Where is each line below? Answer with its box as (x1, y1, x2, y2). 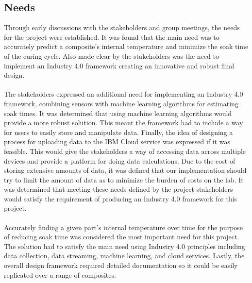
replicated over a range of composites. (4, 269, 116, 280)
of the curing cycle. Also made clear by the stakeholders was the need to (4, 50, 219, 61)
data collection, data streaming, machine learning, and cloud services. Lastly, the (4, 250, 245, 261)
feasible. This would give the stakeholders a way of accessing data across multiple (4, 146, 246, 156)
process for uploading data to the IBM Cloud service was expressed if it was (4, 136, 230, 147)
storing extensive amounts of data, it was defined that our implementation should (4, 165, 247, 175)
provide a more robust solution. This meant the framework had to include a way (4, 117, 243, 128)
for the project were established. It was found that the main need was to (4, 32, 219, 42)
